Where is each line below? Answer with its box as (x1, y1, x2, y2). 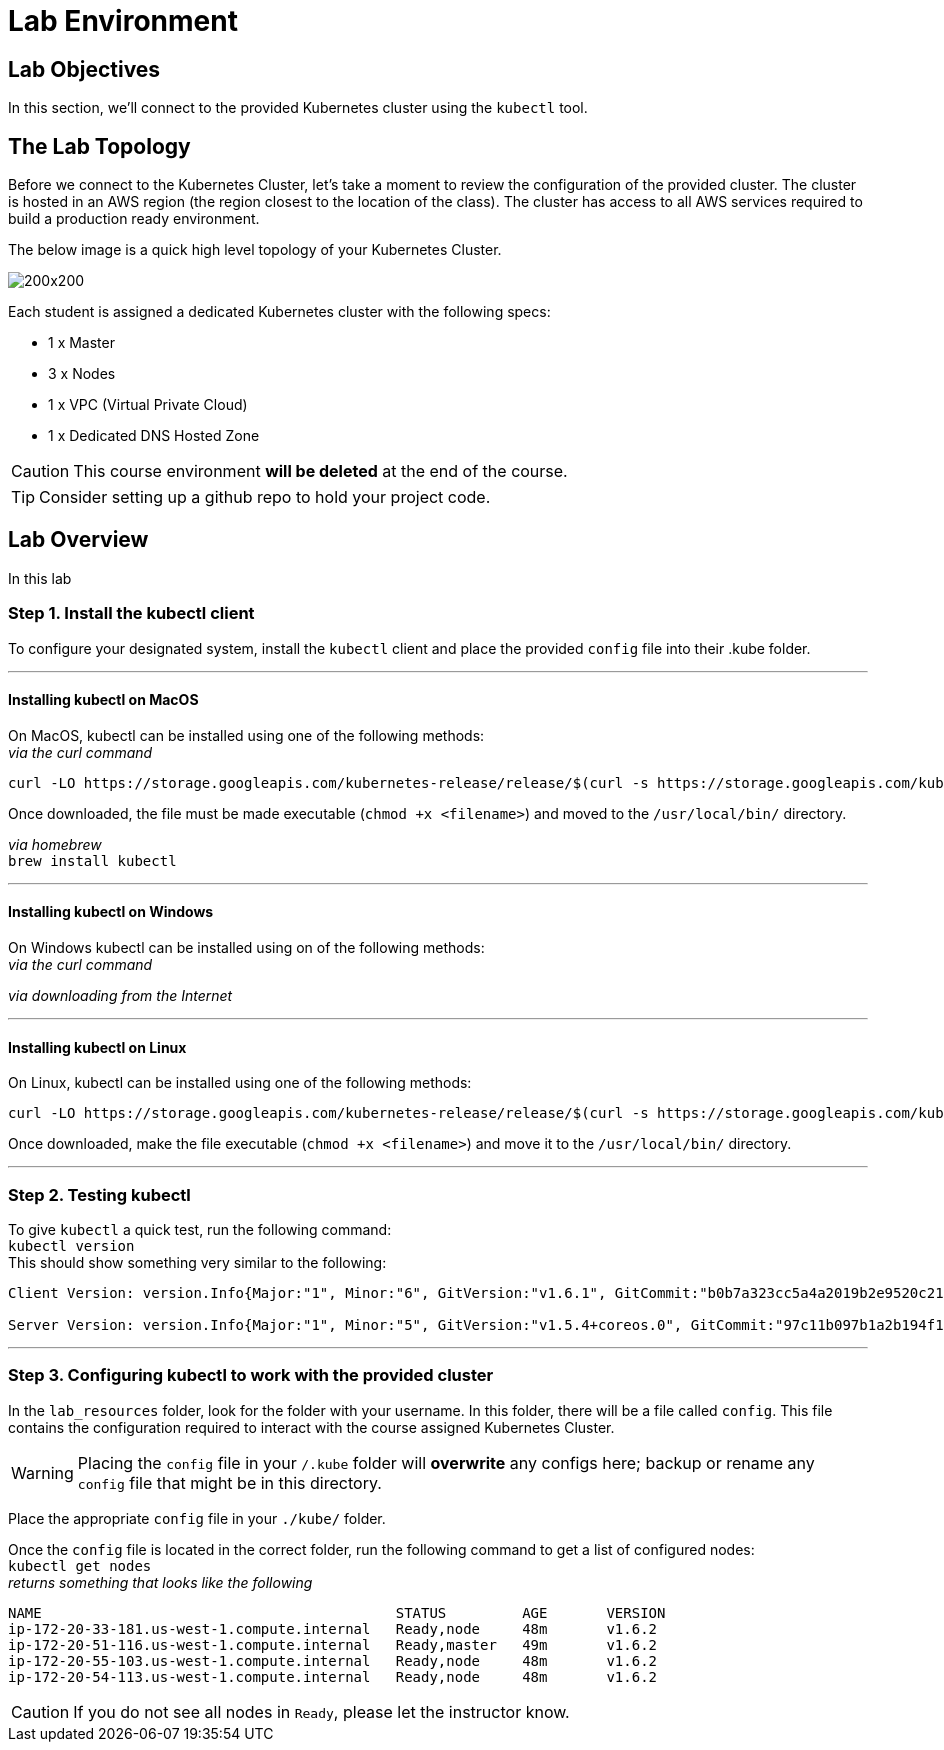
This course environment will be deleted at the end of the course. (73, 461, 568, 482)
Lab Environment (8, 4, 238, 38)
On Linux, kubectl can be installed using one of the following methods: (8, 1074, 472, 1092)
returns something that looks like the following (8, 1573, 313, 1591)
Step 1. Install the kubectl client (8, 603, 255, 624)
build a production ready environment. (8, 210, 260, 228)
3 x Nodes (48, 365, 116, 383)
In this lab (8, 569, 72, 587)
